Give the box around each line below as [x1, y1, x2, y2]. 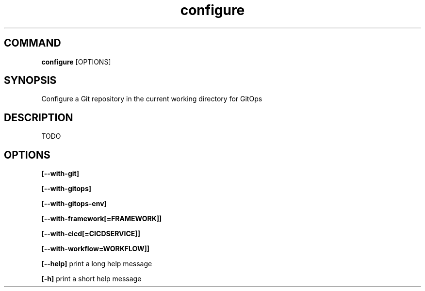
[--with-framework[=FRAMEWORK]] [41, 214, 162, 223]
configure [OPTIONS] [41, 57, 111, 66]
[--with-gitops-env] [41, 199, 107, 208]
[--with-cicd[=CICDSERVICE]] [41, 229, 140, 238]
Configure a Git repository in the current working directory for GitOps [41, 95, 262, 103]
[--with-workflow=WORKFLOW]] [41, 244, 150, 253]
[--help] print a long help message [41, 259, 152, 268]
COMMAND [4, 37, 61, 49]
